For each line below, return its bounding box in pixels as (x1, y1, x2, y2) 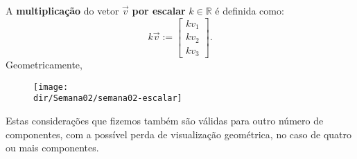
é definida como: (215, 3, 284, 17)
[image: (33, 82, 69, 92)
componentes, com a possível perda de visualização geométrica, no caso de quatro (6, 127, 351, 141)
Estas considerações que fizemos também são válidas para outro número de (6, 113, 324, 127)
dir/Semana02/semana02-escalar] (33, 93, 182, 104)
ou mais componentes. (6, 140, 99, 155)
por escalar (132, 3, 186, 17)
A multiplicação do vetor (6, 3, 119, 17)
